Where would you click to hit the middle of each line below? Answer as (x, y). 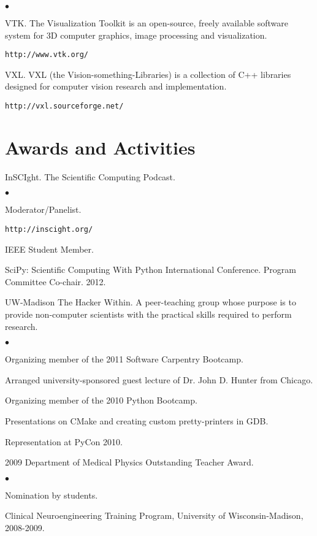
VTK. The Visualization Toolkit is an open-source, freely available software (147, 23)
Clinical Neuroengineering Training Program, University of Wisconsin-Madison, (154, 515)
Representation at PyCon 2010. (64, 441)
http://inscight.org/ (49, 229)
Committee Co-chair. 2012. (55, 281)
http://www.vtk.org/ (47, 55)
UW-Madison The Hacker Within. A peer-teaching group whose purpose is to (151, 302)
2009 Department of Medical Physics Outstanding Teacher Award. (129, 462)
